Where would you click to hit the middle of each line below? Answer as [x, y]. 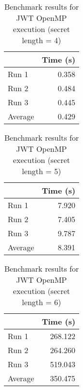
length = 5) [41, 171]
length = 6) [41, 302]
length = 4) [41, 40]
